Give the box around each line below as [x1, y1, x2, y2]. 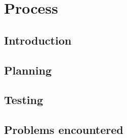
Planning [4, 62, 52, 78]
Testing [4, 92, 43, 108]
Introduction [4, 32, 72, 48]
